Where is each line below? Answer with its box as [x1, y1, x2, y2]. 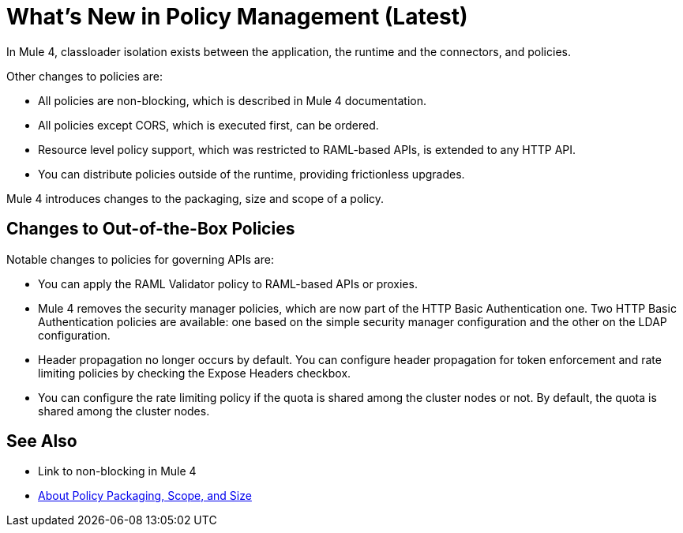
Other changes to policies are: [6, 69, 163, 83]
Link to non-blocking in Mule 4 [38, 464, 197, 479]
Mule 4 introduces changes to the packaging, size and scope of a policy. [6, 191, 385, 205]
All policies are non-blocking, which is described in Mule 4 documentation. [38, 93, 426, 107]
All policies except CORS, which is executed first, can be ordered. [38, 118, 379, 132]
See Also [6, 431, 77, 452]
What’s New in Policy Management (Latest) [6, 3, 468, 30]
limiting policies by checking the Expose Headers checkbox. [38, 366, 351, 380]
